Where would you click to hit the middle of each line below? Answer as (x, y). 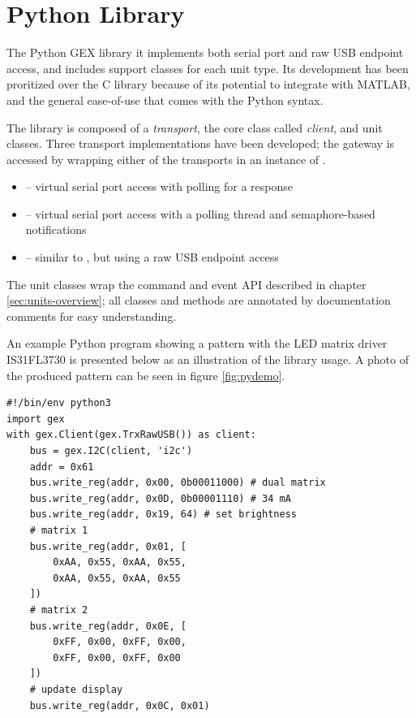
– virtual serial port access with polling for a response (159, 186)
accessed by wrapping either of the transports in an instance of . (166, 159)
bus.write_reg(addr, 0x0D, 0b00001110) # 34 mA (160, 498)
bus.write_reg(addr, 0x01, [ (108, 546)
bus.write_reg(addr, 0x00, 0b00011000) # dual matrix (178, 483)
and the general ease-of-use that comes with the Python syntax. (165, 99)
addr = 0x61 (62, 467)
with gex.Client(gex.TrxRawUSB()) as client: (131, 435)
